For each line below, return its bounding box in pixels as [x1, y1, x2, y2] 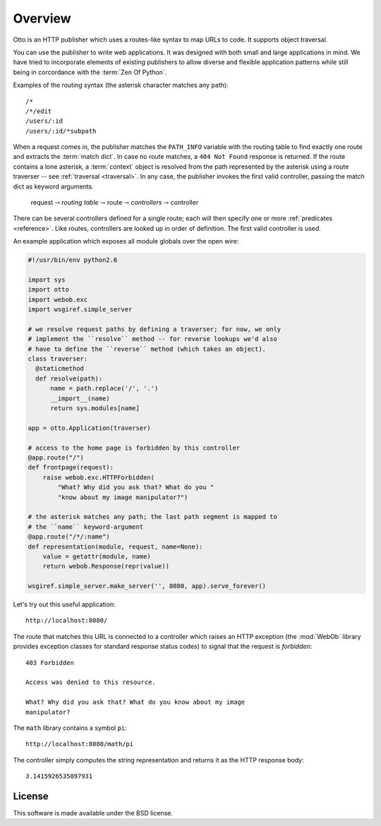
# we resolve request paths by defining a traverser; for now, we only [28, 325, 282, 333]
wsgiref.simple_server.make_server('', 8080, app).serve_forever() [28, 582, 267, 590]
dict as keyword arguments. [13, 182, 95, 191]
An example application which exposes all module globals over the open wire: [13, 237, 239, 246]
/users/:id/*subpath [25, 127, 97, 135]
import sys [28, 275, 66, 284]
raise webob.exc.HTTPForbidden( [42, 473, 155, 481]
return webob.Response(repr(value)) [42, 562, 169, 570]
